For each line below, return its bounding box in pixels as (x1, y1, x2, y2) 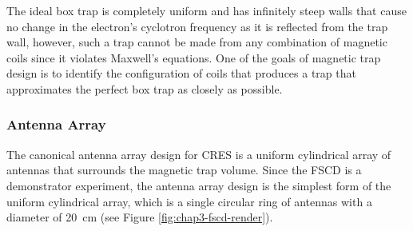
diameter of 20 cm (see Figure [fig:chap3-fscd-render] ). (6, 209, 273, 225)
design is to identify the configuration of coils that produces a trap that (6, 65, 356, 82)
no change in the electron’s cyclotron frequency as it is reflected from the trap (6, 18, 388, 34)
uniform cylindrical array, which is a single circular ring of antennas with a (6, 193, 372, 209)
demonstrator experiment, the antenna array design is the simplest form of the (6, 177, 391, 193)
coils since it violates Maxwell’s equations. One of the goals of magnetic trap (6, 49, 381, 66)
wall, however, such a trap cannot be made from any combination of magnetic (6, 34, 387, 50)
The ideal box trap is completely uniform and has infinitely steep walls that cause (6, 2, 407, 18)
